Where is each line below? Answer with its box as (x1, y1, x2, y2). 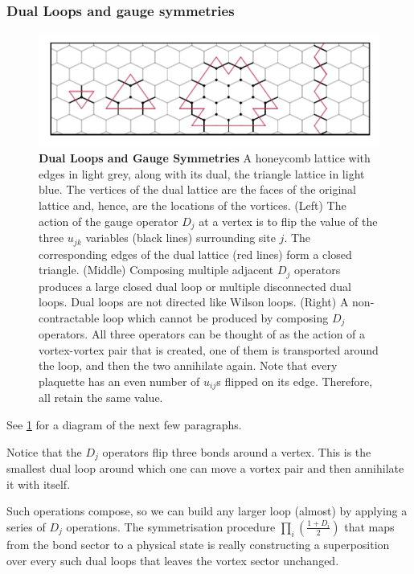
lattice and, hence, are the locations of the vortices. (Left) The (39, 197, 346, 214)
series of (6, 518, 46, 535)
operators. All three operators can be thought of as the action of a (39, 326, 366, 342)
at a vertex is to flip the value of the (199, 212, 378, 229)
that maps (344, 518, 395, 535)
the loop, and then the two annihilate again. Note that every (39, 357, 338, 374)
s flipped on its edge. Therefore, (216, 373, 373, 390)
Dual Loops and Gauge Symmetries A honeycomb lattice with (39, 150, 371, 166)
